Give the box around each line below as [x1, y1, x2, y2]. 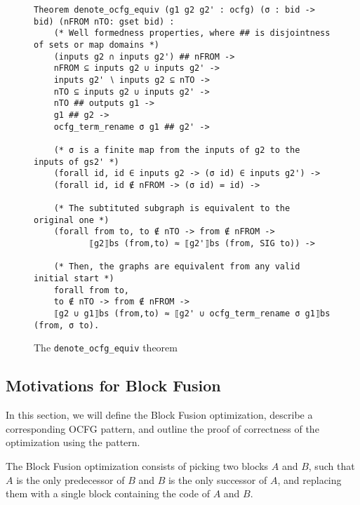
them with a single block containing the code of [6, 486, 210, 501]
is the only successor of [168, 472, 267, 487]
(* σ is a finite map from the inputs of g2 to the [53, 144, 300, 155]
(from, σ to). [34, 320, 100, 330]
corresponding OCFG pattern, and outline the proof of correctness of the [6, 421, 319, 436]
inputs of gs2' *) [34, 156, 119, 167]
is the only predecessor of [16, 472, 125, 487]
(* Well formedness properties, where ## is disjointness [53, 28, 331, 39]
